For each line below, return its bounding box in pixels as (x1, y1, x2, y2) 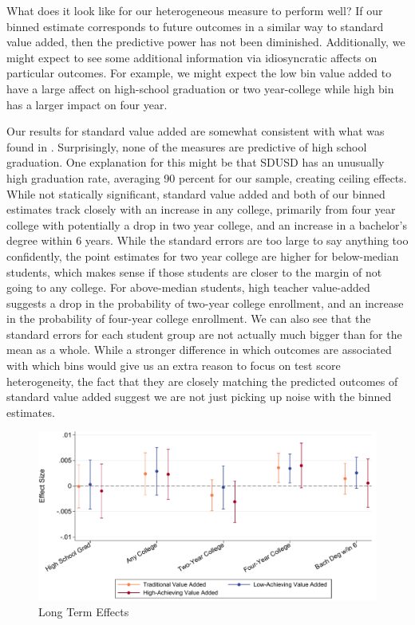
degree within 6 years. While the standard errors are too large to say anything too (6, 232, 409, 249)
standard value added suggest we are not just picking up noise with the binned (6, 388, 392, 405)
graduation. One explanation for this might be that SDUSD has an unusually (6, 154, 385, 171)
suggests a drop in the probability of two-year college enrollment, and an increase (6, 294, 404, 311)
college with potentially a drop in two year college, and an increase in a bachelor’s (6, 216, 407, 233)
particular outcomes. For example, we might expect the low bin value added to (6, 65, 392, 81)
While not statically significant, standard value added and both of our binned (6, 185, 385, 202)
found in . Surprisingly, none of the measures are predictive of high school (6, 138, 367, 155)
